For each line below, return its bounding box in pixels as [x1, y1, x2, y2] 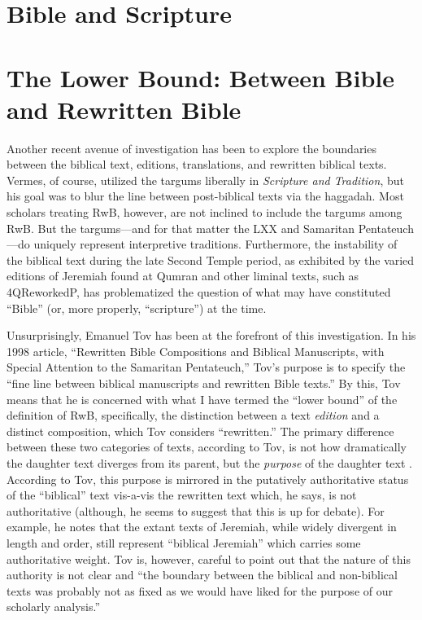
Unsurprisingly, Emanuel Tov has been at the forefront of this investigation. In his [7, 327, 416, 344]
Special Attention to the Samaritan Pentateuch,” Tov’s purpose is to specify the [7, 358, 406, 376]
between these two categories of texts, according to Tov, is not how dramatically [7, 438, 407, 455]
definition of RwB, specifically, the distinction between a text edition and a [7, 407, 380, 424]
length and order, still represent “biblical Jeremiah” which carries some [7, 534, 361, 551]
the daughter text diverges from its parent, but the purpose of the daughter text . [7, 454, 412, 471]
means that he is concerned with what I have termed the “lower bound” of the [7, 390, 398, 407]
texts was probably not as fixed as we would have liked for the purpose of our [7, 582, 393, 599]
